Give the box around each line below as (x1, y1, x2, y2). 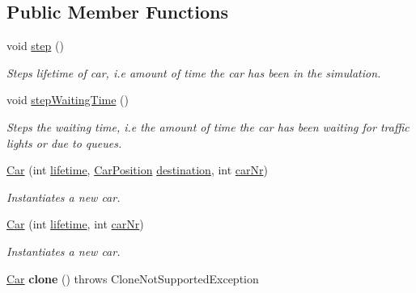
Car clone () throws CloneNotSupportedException (6, 270, 259, 287)
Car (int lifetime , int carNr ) (6, 216, 144, 232)
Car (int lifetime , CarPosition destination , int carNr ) (6, 161, 268, 178)
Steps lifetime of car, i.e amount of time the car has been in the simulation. (6, 64, 381, 81)
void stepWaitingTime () (6, 91, 129, 108)
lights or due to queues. (6, 134, 122, 151)
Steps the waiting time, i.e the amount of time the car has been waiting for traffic (6, 118, 410, 135)
